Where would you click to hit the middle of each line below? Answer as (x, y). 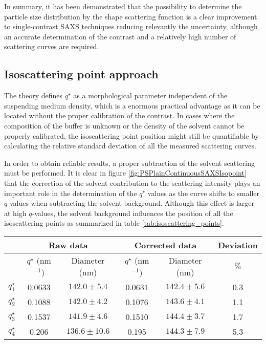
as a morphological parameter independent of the (150, 95)
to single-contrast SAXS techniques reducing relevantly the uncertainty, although (131, 26)
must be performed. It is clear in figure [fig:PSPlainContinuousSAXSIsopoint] (125, 173)
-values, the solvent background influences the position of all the (132, 213)
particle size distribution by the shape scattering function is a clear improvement (131, 16)
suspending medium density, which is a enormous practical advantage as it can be (132, 105)
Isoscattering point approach (81, 74)
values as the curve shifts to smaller (204, 193)
